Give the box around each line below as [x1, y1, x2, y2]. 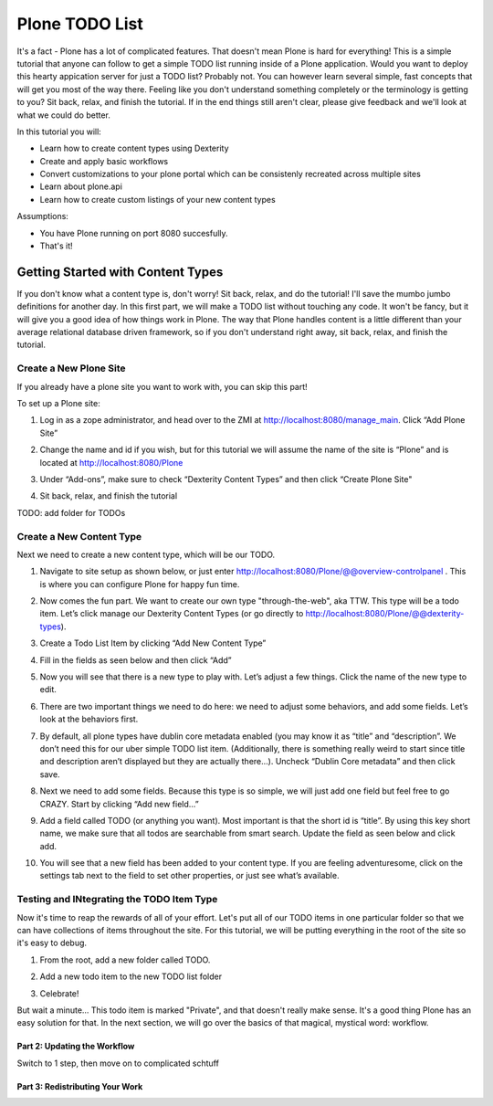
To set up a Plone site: [16, 398, 100, 409]
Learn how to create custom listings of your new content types [39, 194, 276, 205]
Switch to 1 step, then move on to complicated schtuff [16, 1058, 219, 1069]
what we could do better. [16, 110, 111, 121]
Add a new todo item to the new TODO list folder [39, 971, 223, 982]
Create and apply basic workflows [39, 155, 169, 166]
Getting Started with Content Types [16, 264, 224, 279]
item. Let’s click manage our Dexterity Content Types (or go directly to [39, 608, 304, 619]
